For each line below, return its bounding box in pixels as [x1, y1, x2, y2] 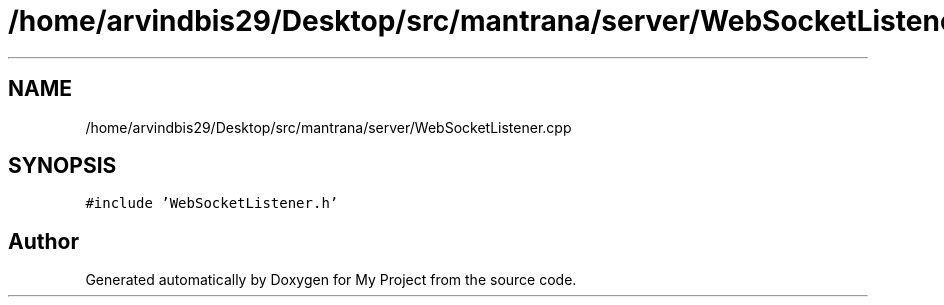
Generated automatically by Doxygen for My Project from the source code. [85, 271, 577, 289]
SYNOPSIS [8, 153, 117, 179]
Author [8, 228, 79, 254]
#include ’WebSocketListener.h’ [85, 195, 339, 212]
